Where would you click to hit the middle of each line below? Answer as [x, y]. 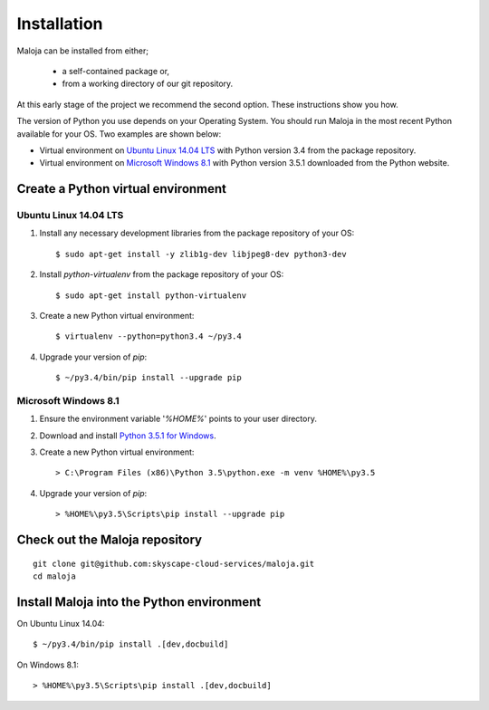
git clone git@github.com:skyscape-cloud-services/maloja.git [174, 563]
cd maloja [54, 576]
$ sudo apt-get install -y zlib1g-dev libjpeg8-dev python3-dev [201, 254]
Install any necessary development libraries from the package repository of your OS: [197, 233]
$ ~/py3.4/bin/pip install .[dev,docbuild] [131, 644]
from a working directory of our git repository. [148, 84]
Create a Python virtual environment [121, 189]
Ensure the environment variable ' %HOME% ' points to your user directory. [178, 419]
